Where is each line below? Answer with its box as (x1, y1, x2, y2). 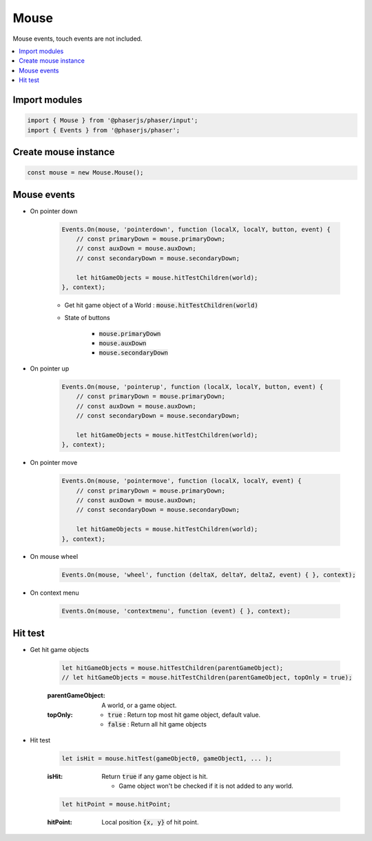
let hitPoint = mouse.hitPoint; (61, 800, 172, 809)
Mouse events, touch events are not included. (12, 34, 143, 43)
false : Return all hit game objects (107, 720, 207, 729)
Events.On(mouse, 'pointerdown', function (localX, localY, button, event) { (61, 225, 331, 233)
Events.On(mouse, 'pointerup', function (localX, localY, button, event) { (61, 383, 324, 390)
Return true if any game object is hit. (101, 772, 208, 780)
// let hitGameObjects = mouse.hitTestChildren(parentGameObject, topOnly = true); (61, 673, 353, 682)
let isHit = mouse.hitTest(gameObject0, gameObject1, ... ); (61, 754, 273, 762)
